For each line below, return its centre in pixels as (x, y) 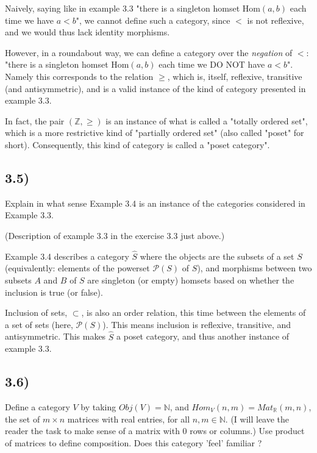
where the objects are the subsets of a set (217, 256)
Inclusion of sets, (36, 312)
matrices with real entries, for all (129, 419)
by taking (98, 406)
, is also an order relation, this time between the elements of (194, 312)
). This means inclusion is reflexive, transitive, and (197, 324)
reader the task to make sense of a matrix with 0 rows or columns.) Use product (155, 431)
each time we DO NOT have (212, 64)
